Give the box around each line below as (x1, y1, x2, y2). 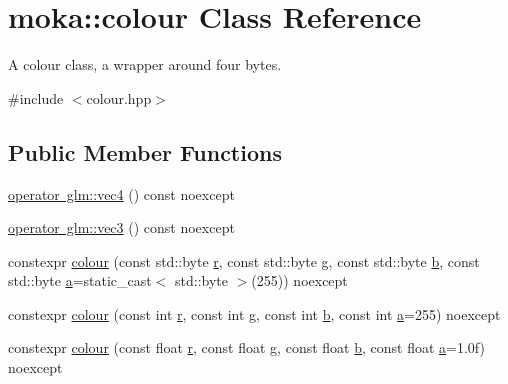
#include (8, 87, 64, 108)
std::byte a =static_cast (8, 270, 152, 291)
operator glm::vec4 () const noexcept (8, 183, 235, 204)
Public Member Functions (8, 136, 282, 167)
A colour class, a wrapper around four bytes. (8, 54, 282, 75)
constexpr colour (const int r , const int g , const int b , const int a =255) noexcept (8, 303, 501, 324)
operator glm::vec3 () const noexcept (8, 217, 235, 238)
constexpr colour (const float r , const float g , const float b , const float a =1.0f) (8, 337, 485, 358)
